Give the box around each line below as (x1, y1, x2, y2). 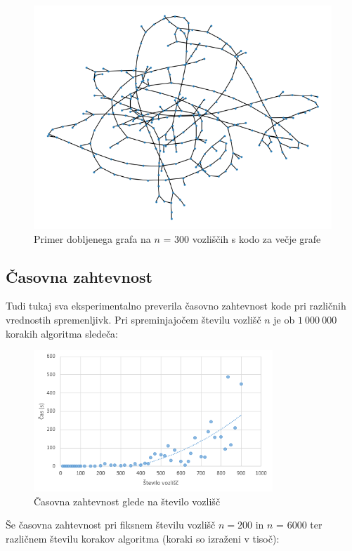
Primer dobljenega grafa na (34, 231, 151, 246)
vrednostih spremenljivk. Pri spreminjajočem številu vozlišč (6, 312, 261, 326)
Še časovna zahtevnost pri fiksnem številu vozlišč (6, 517, 216, 532)
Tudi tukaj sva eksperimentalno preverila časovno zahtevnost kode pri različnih (6, 298, 346, 313)
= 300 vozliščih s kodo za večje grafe (163, 231, 321, 246)
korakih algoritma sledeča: (6, 326, 118, 340)
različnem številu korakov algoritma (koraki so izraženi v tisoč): (6, 531, 280, 545)
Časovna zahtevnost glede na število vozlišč (34, 493, 221, 508)
